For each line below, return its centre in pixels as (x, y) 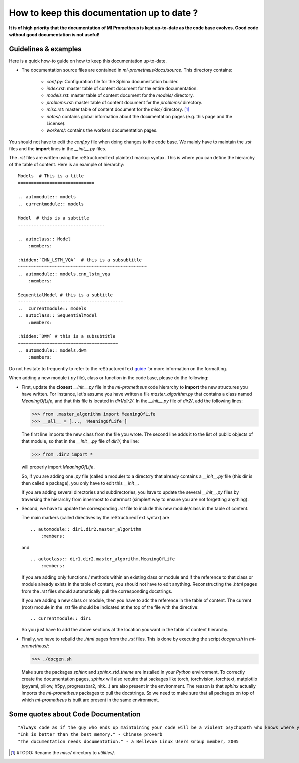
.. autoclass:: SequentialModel (58, 316)
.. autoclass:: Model (44, 239)
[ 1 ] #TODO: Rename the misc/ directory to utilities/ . (63, 753)
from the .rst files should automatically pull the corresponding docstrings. (97, 591)
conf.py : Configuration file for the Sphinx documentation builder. (113, 81)
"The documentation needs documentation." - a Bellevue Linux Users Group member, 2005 (129, 741)
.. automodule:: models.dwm (52, 351)
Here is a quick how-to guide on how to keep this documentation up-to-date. (88, 61)
